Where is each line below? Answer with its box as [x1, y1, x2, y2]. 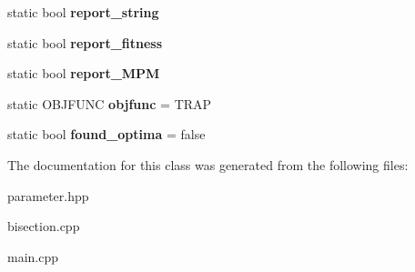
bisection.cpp [7, 217, 80, 236]
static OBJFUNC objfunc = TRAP [7, 94, 212, 113]
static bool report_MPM [7, 64, 160, 83]
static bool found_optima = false [7, 125, 206, 144]
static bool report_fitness [7, 33, 163, 52]
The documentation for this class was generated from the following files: [7, 155, 409, 174]
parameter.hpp [7, 186, 89, 205]
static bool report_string [7, 3, 159, 21]
